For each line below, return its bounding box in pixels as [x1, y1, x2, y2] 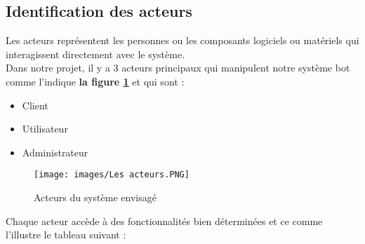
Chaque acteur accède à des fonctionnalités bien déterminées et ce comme [6, 213, 323, 228]
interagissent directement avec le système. [6, 46, 185, 61]
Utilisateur [22, 121, 68, 136]
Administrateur [22, 144, 88, 159]
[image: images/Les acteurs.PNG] [34, 170, 190, 180]
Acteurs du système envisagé [34, 190, 157, 205]
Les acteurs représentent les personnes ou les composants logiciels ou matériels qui [6, 33, 359, 48]
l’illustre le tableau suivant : [6, 227, 126, 242]
